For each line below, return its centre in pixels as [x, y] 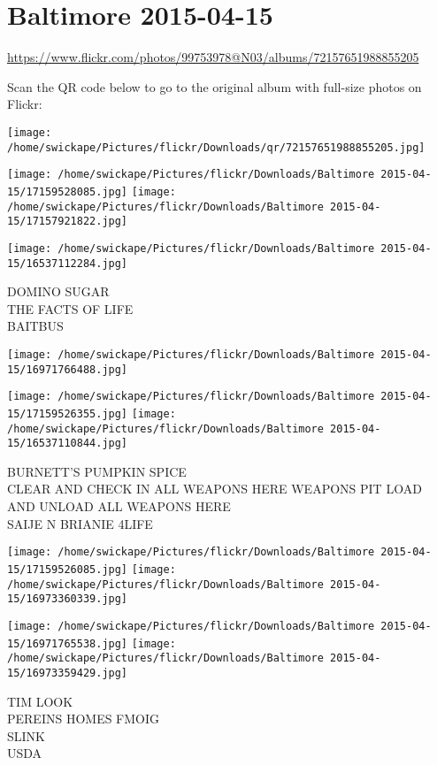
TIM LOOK [40, 701]
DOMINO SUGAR [58, 291]
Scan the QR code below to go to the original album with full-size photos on [215, 86]
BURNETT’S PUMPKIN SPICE [97, 471]
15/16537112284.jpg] [68, 263]
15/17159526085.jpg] [68, 569]
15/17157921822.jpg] [68, 222]
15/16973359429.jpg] [68, 673]
